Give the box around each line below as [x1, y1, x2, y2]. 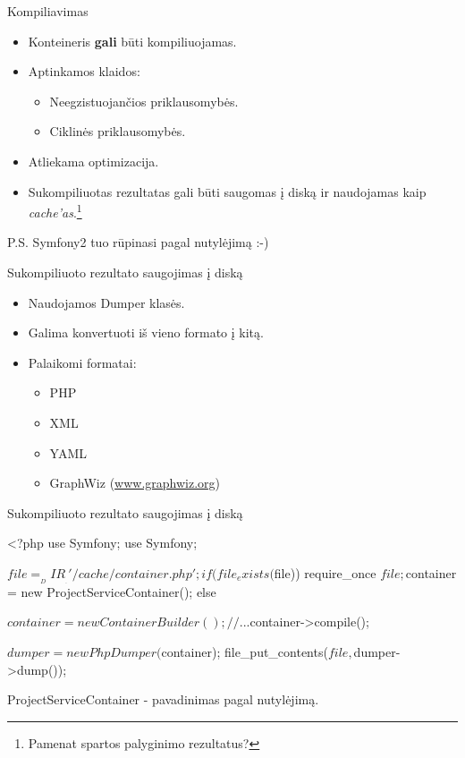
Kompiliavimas [7, 2, 89, 20]
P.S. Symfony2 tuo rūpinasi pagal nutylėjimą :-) [7, 233, 269, 251]
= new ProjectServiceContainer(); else [7, 582, 216, 600]
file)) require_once [274, 563, 376, 582]
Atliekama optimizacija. [28, 151, 159, 170]
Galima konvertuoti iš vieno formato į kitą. [28, 323, 264, 342]
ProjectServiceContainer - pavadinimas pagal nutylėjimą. [7, 690, 319, 709]
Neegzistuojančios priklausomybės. [49, 91, 239, 110]
